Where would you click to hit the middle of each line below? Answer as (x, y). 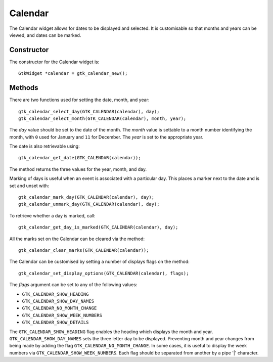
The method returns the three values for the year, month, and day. (78, 169)
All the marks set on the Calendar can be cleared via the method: (77, 239)
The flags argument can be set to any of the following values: (73, 285)
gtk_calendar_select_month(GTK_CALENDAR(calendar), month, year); (102, 118)
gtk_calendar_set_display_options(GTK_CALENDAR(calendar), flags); (104, 273)
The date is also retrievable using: (45, 146)
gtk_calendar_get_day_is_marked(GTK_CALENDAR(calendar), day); (98, 227)
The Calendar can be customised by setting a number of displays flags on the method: (99, 262)
